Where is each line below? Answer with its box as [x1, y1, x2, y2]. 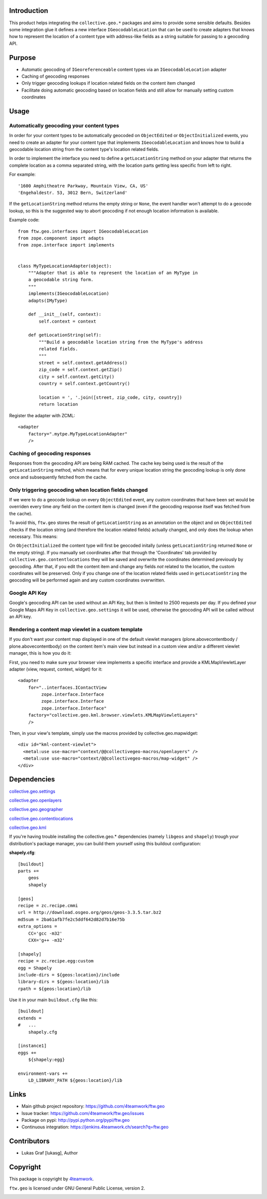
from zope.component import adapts [18, 236, 104, 241]
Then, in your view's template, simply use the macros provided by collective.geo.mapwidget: [9, 730, 198, 736]
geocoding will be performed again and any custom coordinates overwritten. [9, 577, 166, 583]
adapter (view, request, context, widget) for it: [9, 666, 103, 672]
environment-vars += [18, 1070, 68, 1076]
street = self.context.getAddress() [39, 360, 128, 366]
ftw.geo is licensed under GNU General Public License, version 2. [9, 1185, 145, 1191]
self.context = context [39, 318, 96, 324]
